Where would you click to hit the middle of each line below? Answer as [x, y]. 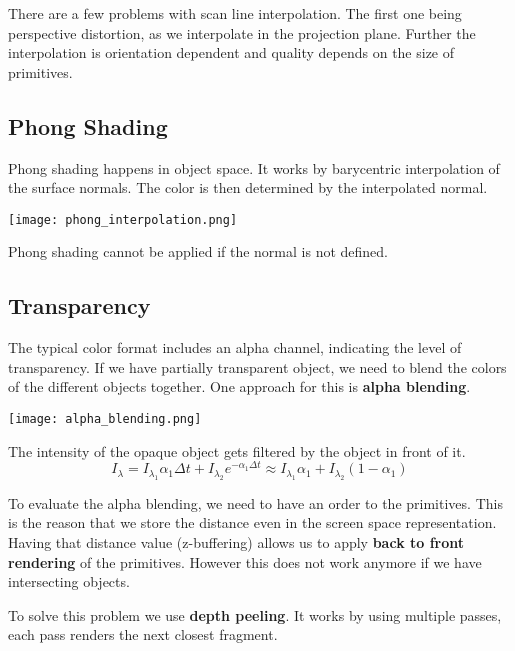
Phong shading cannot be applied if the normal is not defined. [198, 251]
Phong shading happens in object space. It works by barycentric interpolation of [254, 167]
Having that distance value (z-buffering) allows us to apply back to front [236, 541]
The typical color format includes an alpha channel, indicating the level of [235, 347]
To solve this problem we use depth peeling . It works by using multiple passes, [255, 614]
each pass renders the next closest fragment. [143, 634]
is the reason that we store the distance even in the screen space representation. [252, 522]
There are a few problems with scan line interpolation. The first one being [235, 13]
